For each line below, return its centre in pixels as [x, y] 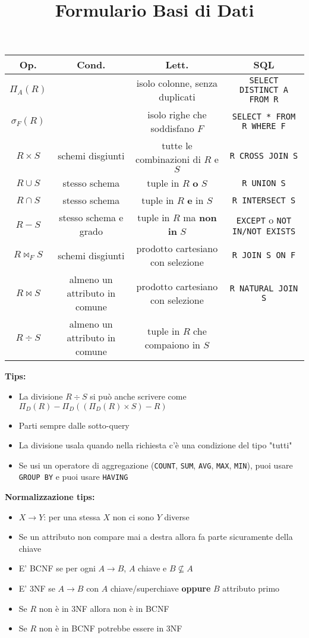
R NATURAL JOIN [264, 288]
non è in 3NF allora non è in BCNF [104, 608]
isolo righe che [177, 115]
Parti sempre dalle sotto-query [74, 425]
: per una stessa [72, 516]
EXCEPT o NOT [264, 219]
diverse [177, 516]
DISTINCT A [264, 90]
